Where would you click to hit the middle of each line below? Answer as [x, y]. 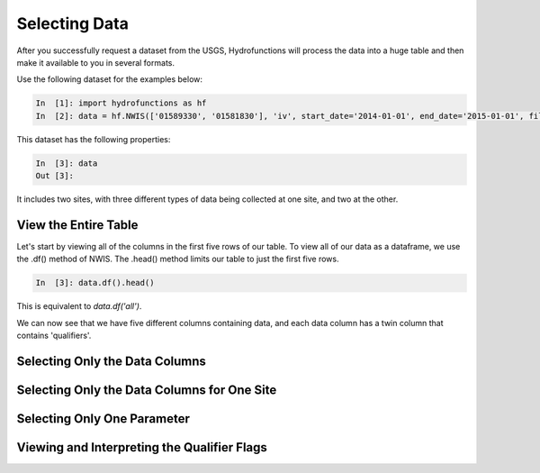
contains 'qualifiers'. [54, 336]
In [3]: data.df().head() [95, 283]
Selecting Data [73, 23]
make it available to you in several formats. [96, 62]
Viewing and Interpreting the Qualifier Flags [142, 447]
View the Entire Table [77, 225]
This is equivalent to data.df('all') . [79, 306]
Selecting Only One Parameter [103, 418]
